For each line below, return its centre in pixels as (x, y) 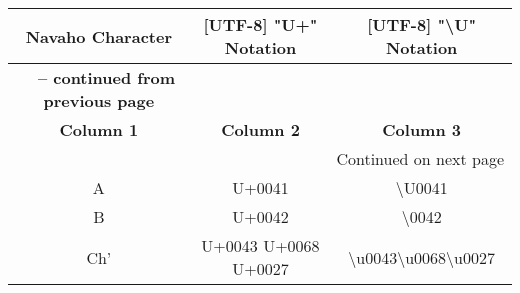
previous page (99, 100)
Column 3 (422, 129)
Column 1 (99, 129)
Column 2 (260, 129)
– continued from (106, 77)
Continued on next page (420, 158)
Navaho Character (98, 36)
